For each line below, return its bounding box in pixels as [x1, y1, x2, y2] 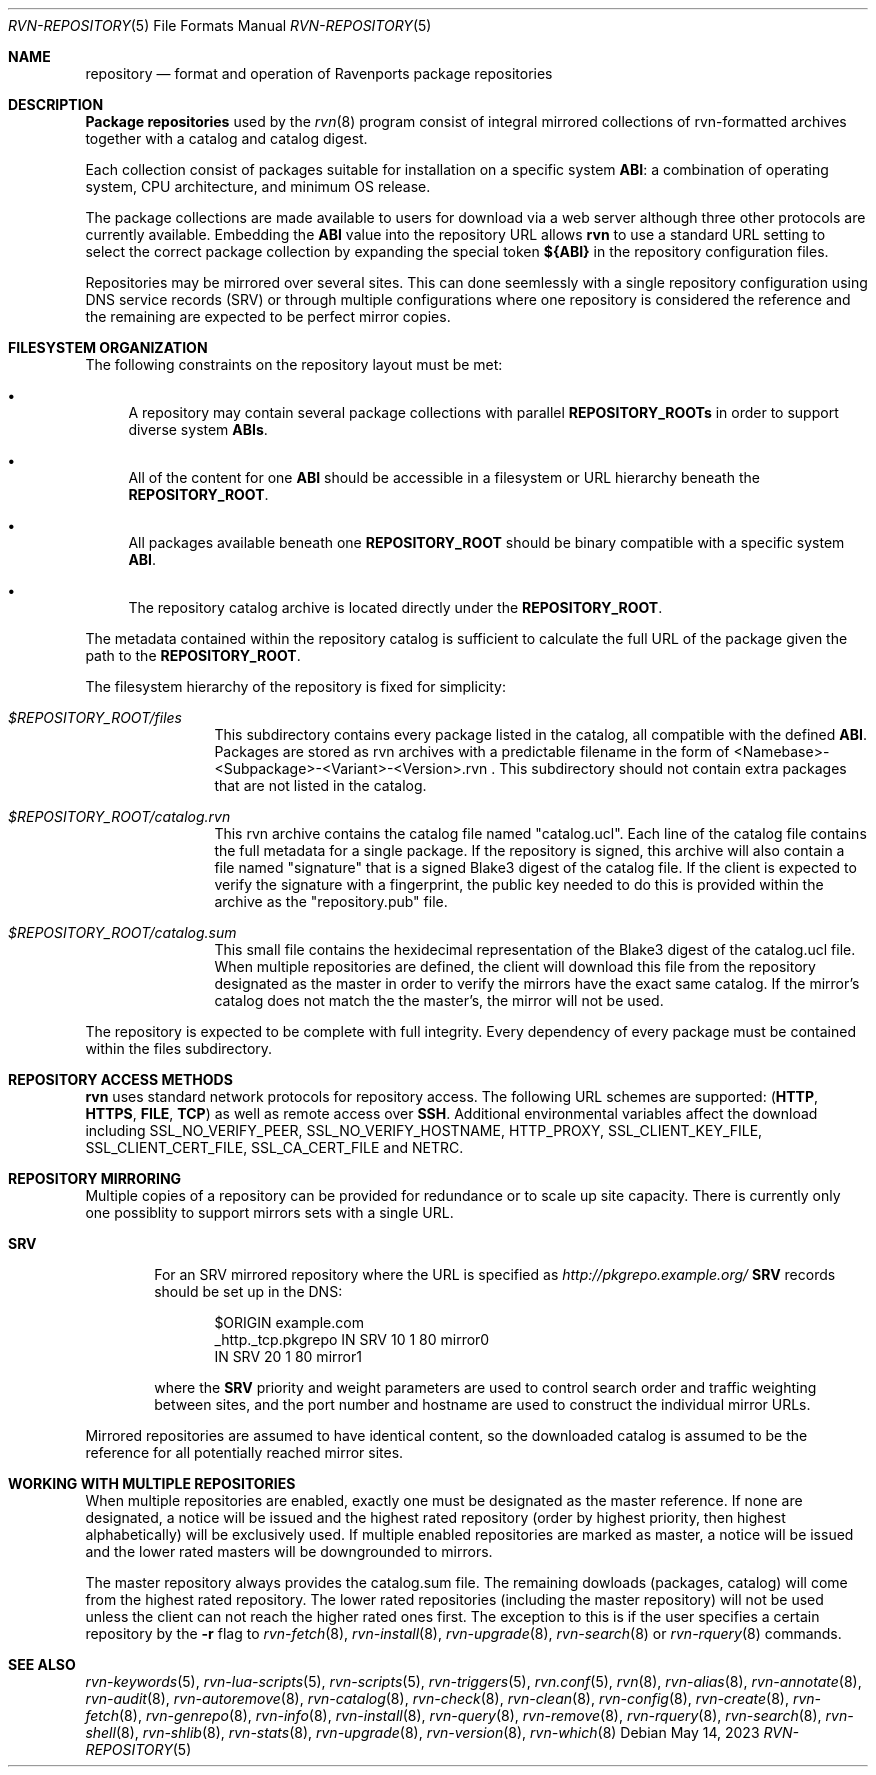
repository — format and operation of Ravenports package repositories [85, 65, 553, 82]
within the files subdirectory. [85, 1040, 273, 1057]
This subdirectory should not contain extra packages [499, 760, 847, 777]
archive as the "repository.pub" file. [214, 893, 448, 910]
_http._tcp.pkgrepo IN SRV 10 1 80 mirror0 [214, 1331, 490, 1348]
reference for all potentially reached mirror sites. [85, 1444, 404, 1461]
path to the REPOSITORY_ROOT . [85, 647, 301, 664]
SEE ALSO [8, 1656, 76, 1673]
